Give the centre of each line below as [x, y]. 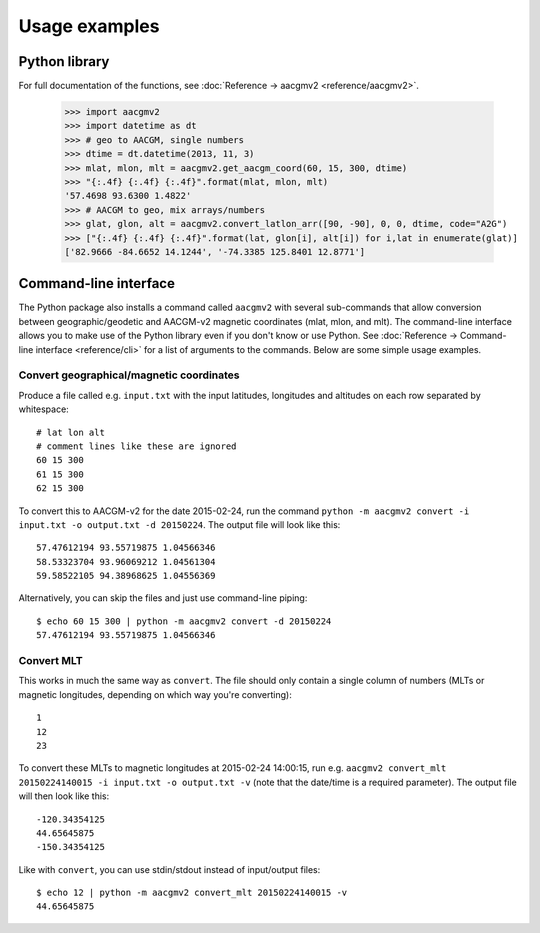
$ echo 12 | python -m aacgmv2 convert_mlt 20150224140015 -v [192, 893]
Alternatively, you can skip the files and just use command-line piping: [163, 598]
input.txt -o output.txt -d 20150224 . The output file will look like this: [179, 524]
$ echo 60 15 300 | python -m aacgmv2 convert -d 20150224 [184, 621]
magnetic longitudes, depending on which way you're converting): [155, 694]
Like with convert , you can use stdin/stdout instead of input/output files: [169, 869]
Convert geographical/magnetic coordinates [129, 375]
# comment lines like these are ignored [136, 446]
